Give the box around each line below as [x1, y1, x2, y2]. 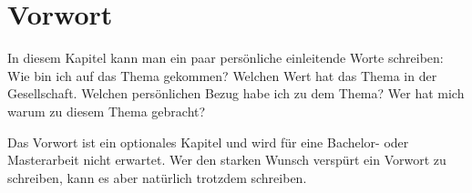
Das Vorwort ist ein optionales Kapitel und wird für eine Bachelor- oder [7, 132, 409, 151]
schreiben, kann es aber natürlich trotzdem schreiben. [7, 168, 307, 187]
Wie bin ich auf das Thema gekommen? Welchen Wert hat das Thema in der [7, 66, 437, 85]
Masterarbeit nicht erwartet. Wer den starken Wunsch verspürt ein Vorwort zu [7, 150, 446, 169]
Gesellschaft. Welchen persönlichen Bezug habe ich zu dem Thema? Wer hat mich [7, 84, 465, 103]
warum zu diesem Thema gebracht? [7, 101, 206, 120]
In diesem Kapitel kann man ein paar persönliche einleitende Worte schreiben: [7, 48, 444, 67]
